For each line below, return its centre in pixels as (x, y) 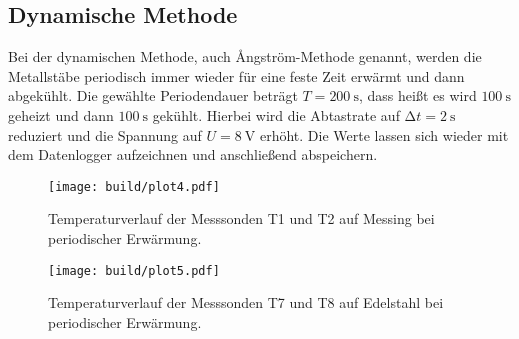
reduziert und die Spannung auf (105, 134)
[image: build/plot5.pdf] (134, 270)
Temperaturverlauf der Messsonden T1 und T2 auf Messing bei (241, 218)
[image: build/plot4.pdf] (134, 186)
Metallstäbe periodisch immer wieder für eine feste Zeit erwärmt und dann (236, 75)
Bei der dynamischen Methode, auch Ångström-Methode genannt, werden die (245, 56)
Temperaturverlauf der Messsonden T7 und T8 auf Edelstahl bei (246, 302)
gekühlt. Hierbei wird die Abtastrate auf (276, 114)
